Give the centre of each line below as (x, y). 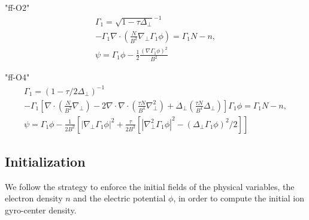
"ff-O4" (17, 77)
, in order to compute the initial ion (239, 198)
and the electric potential (119, 198)
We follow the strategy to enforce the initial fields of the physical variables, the (150, 186)
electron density (34, 198)
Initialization (45, 162)
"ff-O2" (17, 7)
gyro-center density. (41, 210)
